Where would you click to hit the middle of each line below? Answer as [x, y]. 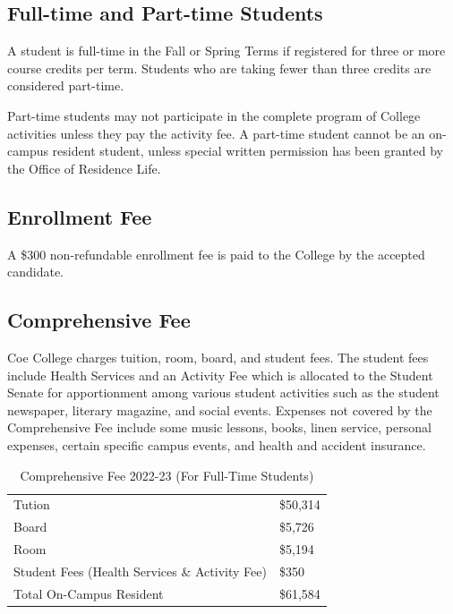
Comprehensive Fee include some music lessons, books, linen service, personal [219, 427]
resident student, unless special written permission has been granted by [248, 151]
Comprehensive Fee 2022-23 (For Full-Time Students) [167, 475]
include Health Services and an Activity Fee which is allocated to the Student [220, 375]
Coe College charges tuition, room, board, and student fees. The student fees [218, 357]
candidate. [36, 272]
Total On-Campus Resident [89, 593]
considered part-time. [66, 85]
